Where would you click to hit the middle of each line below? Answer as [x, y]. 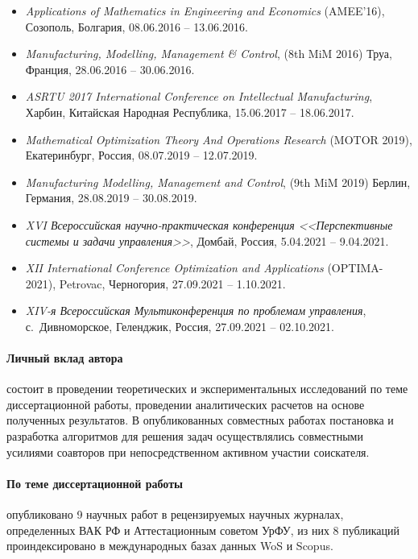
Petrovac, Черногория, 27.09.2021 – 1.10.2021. [172, 283]
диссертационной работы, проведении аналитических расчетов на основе [186, 404]
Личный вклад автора [65, 358]
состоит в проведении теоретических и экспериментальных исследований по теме [207, 389]
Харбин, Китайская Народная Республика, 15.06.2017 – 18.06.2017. [190, 112]
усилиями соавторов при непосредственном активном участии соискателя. [188, 451]
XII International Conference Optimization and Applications [174, 268]
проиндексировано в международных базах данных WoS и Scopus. [170, 546]
